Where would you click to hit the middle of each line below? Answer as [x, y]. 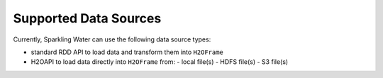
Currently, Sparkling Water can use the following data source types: [112, 39]
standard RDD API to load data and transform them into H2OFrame [127, 52]
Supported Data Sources [87, 18]
